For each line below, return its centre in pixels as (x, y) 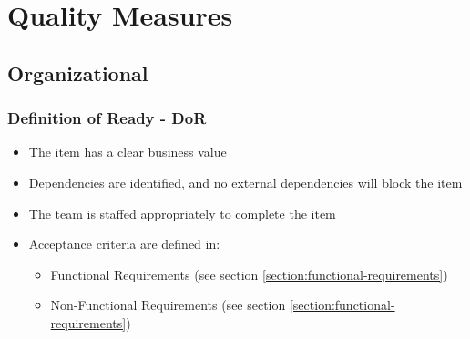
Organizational (78, 72)
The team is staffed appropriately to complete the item (182, 213)
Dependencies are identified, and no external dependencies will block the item (245, 182)
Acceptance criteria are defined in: (124, 244)
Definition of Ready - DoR (107, 118)
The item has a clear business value (128, 152)
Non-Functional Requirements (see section (168, 305)
